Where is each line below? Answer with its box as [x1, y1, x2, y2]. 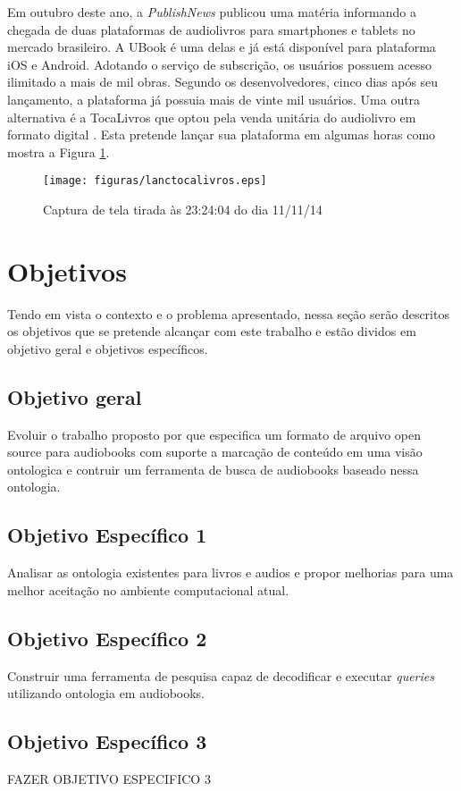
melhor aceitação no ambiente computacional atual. [7, 580, 289, 599]
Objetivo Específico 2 [7, 624, 207, 652]
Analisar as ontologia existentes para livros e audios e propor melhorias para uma [7, 563, 454, 582]
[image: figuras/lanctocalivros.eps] [43, 174, 267, 188]
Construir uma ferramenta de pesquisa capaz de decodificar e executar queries [7, 666, 434, 685]
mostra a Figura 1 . [7, 142, 110, 161]
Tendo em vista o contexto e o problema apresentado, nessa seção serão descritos [7, 304, 449, 323]
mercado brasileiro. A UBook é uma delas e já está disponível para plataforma [7, 38, 436, 56]
